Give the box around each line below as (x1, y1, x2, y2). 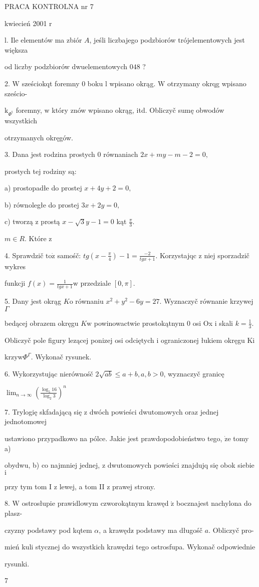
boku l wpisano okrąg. (87, 78, 156, 88)
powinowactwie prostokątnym (94, 317, 185, 328)
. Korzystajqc (155, 250, 196, 260)
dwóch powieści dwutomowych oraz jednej (89, 406, 219, 417)
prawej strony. (112, 481, 155, 491)
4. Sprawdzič (5, 250, 44, 260)
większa (5, 44, 28, 55)
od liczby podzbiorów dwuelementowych (5, 61, 128, 72)
